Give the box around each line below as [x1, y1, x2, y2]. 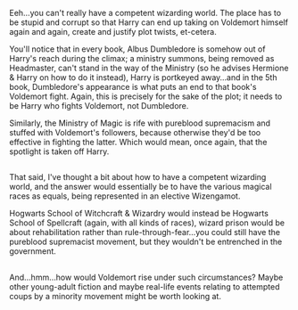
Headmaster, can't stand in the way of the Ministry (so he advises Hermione [9, 62, 289, 73]
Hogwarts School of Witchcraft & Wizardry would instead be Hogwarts [9, 208, 269, 219]
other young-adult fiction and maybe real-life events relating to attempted [9, 281, 280, 292]
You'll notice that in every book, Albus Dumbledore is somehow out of [9, 44, 266, 54]
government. [9, 246, 56, 257]
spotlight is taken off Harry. [9, 146, 110, 157]
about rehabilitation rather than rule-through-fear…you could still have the [9, 227, 281, 238]
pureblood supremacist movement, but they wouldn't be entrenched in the [9, 236, 283, 248]
